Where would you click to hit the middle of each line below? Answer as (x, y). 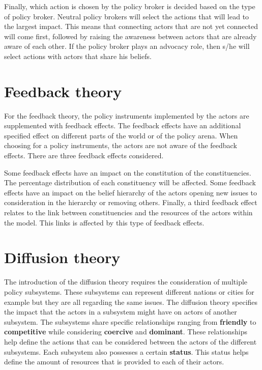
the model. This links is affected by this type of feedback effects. (104, 222)
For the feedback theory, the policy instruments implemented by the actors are (127, 115)
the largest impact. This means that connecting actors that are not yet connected (131, 26)
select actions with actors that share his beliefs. (78, 56)
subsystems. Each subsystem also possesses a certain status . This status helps (126, 351)
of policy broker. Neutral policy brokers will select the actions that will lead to (127, 16)
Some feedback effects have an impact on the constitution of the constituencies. (128, 172)
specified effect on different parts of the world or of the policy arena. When (121, 135)
